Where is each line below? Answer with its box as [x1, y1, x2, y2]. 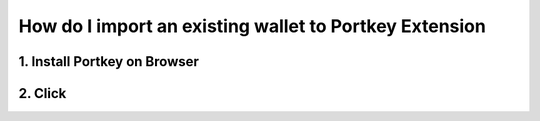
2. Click [18, 85, 67, 102]
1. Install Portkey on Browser [18, 53, 200, 70]
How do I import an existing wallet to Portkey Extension [18, 15, 487, 37]
